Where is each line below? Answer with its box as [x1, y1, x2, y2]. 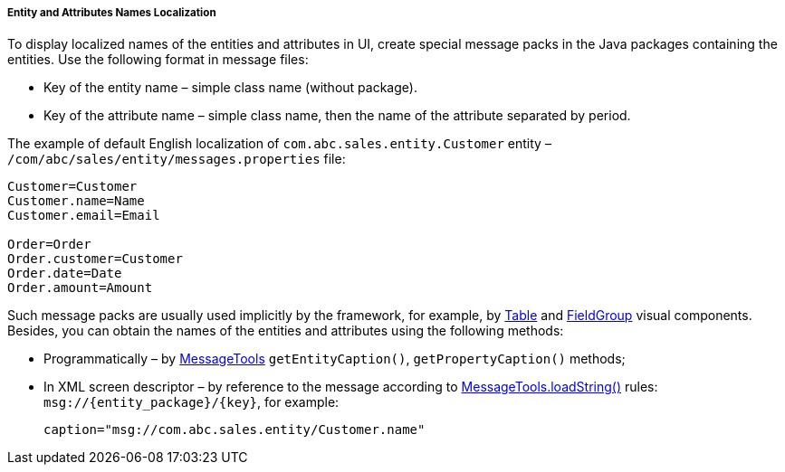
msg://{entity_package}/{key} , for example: [43, 394, 340, 411]
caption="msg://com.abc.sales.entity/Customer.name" [43, 422, 426, 438]
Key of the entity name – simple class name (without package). [43, 80, 417, 96]
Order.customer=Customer [7, 251, 183, 267]
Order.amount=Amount [7, 280, 153, 296]
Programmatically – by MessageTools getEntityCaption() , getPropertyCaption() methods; [43, 351, 626, 367]
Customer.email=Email [7, 208, 160, 223]
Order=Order [7, 237, 91, 252]
